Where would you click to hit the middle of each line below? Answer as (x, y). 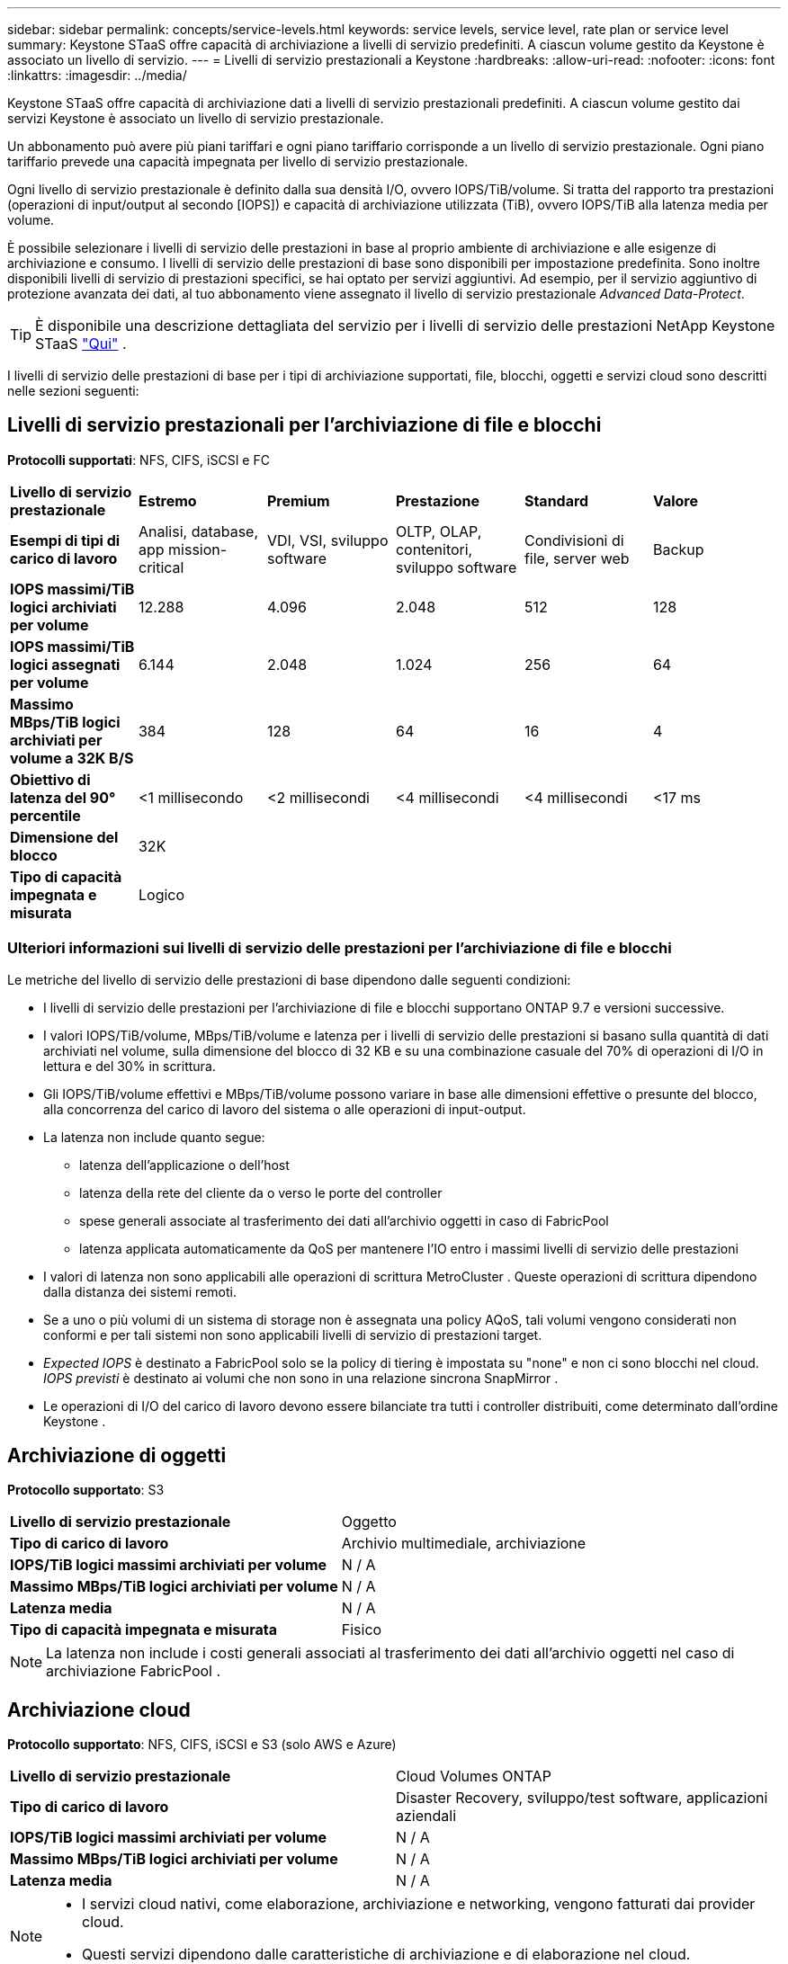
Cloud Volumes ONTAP (474, 1777)
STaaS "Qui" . (81, 344)
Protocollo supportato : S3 (86, 1490)
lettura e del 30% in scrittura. (130, 1066)
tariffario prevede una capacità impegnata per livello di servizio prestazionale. (238, 161)
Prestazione (437, 500)
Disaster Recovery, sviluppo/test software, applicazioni (582, 1798)
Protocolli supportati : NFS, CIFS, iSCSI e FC (139, 460)
